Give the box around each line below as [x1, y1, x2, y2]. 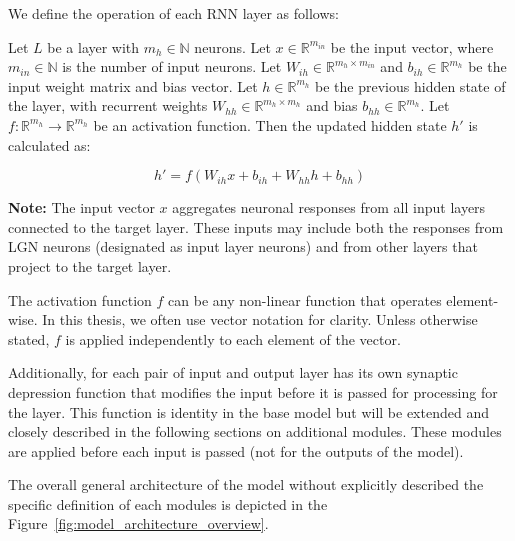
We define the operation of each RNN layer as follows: [8, 3, 339, 23]
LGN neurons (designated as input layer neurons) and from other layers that [8, 236, 478, 257]
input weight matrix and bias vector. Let [8, 75, 258, 96]
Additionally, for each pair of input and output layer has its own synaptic [8, 362, 458, 383]
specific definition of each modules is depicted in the [8, 493, 328, 514]
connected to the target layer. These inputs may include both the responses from [8, 216, 504, 237]
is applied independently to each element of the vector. [65, 328, 401, 349]
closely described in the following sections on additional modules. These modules [8, 421, 502, 442]
